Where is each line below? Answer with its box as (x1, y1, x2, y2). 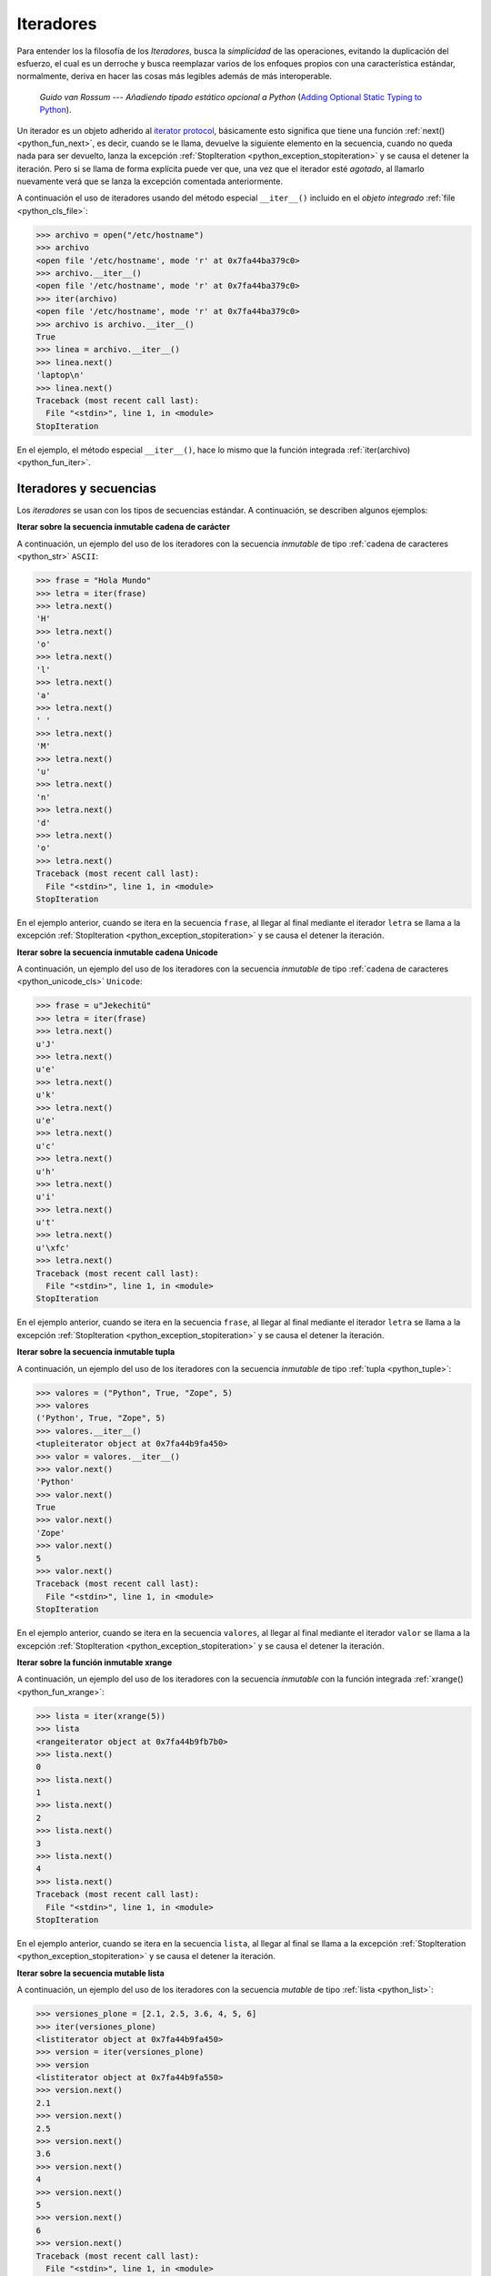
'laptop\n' (35, 370, 85, 381)
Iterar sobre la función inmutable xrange (16, 1657, 173, 1668)
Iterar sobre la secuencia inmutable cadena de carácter (16, 522, 231, 533)
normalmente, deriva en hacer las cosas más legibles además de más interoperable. (16, 71, 332, 82)
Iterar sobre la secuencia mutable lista (16, 1967, 165, 1978)
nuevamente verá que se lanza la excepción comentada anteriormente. (16, 176, 284, 187)
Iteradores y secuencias (16, 481, 156, 496)
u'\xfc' (35, 1243, 70, 1253)
